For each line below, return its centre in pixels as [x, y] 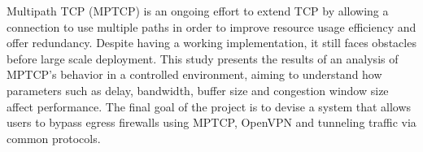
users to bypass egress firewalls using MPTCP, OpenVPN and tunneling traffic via [211, 122]
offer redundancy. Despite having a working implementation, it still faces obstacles [211, 43]
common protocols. [54, 138]
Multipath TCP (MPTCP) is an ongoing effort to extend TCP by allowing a [198, 11]
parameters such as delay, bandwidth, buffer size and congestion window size [198, 90]
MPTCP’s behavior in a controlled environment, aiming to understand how [194, 74]
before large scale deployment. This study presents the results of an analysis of [203, 58]
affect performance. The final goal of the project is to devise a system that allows [209, 106]
